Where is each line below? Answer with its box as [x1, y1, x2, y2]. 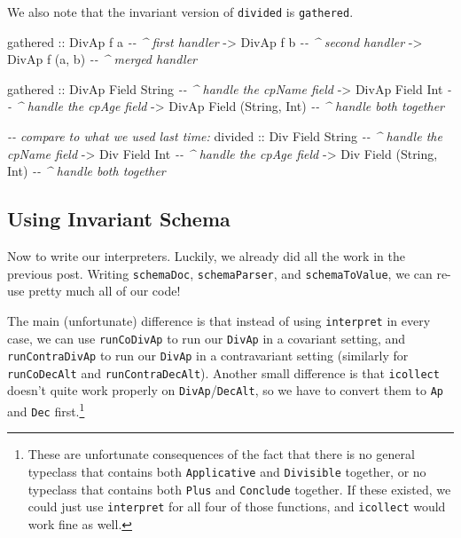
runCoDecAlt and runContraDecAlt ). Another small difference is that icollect [7, 363, 440, 382]
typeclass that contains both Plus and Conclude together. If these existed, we [27, 479, 451, 498]
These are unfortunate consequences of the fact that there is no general [27, 445, 415, 463]
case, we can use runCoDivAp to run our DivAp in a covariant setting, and [7, 328, 406, 347]
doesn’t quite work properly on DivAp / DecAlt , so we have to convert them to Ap [7, 381, 443, 400]
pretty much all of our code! [28, 281, 181, 300]
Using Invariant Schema [7, 205, 230, 233]
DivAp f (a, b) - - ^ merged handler [7, 50, 197, 68]
